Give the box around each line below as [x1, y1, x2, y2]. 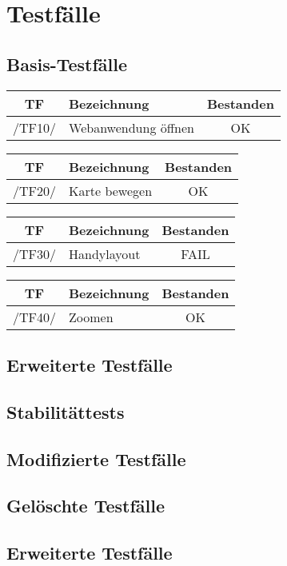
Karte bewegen [69, 181, 153, 200]
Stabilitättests [6, 399, 125, 424]
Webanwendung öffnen [69, 118, 194, 137]
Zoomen [69, 307, 114, 326]
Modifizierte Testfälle [6, 446, 186, 471]
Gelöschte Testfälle [6, 493, 165, 518]
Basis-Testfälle [6, 51, 128, 76]
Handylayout [69, 244, 141, 263]
